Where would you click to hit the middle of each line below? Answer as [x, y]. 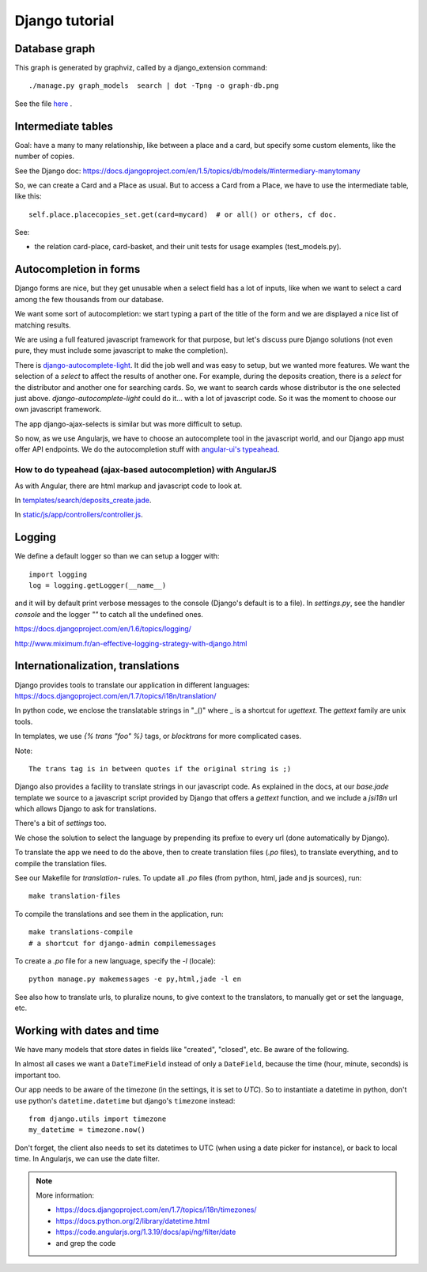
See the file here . [43, 104]
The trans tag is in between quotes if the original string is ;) [160, 768]
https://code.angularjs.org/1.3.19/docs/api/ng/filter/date [146, 1232]
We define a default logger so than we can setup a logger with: [117, 556]
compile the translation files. [60, 863]
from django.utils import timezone [98, 1119]
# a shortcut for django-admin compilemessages [123, 943]
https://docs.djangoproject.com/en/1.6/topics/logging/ [103, 629]
